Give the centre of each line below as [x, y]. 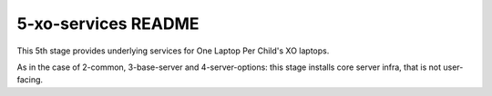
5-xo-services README [108, 24]
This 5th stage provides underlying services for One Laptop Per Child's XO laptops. [173, 51]
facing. [30, 80]
